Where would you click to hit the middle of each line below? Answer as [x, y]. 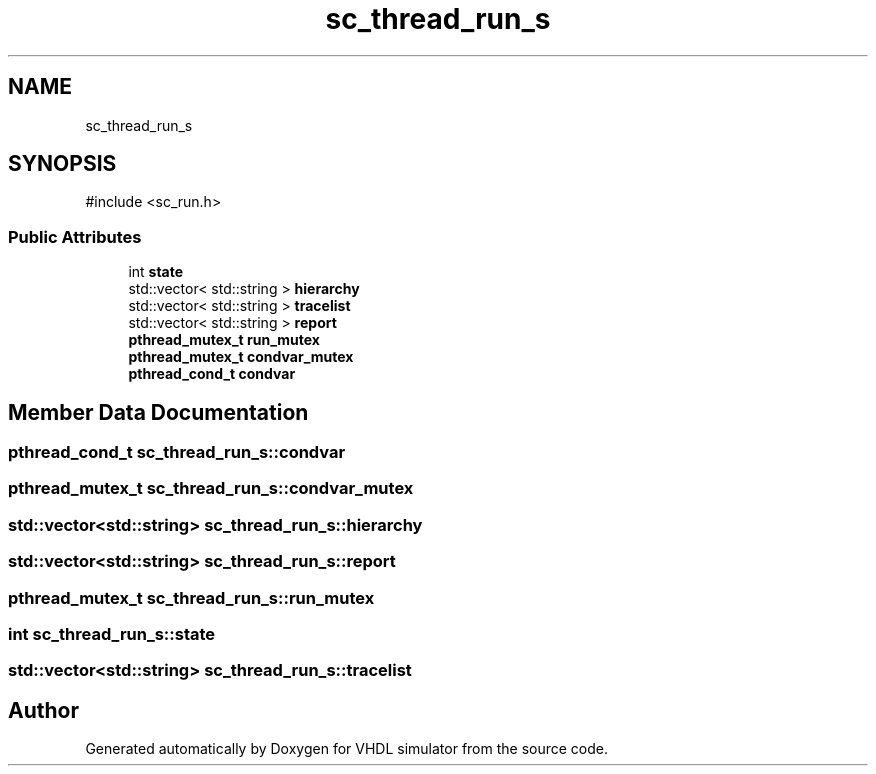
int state [156, 272]
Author [43, 710]
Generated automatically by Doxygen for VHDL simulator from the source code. [347, 749]
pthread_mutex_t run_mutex [224, 340]
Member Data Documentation [158, 412]
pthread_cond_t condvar [212, 374]
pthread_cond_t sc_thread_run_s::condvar [177, 452]
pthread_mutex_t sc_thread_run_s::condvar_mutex [211, 488]
